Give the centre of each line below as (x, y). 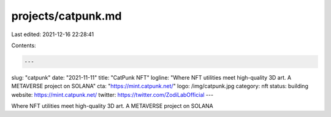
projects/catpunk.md (67, 16)
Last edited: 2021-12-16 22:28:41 (53, 34)
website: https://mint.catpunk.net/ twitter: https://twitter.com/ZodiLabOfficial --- (112, 94)
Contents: (24, 45)
